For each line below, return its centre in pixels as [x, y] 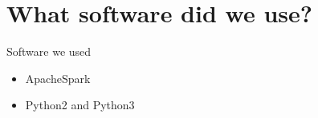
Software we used [49, 51]
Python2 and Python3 [80, 105]
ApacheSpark [58, 78]
